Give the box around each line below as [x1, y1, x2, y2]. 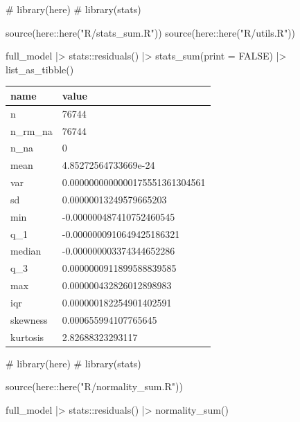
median [10, 244, 42, 258]
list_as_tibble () [6, 62, 74, 76]
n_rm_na [10, 123, 53, 138]
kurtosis [10, 329, 44, 344]
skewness [10, 312, 48, 327]
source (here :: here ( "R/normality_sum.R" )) [6, 379, 183, 394]
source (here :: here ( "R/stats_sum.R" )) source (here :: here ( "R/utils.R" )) [6, 25, 296, 39]
